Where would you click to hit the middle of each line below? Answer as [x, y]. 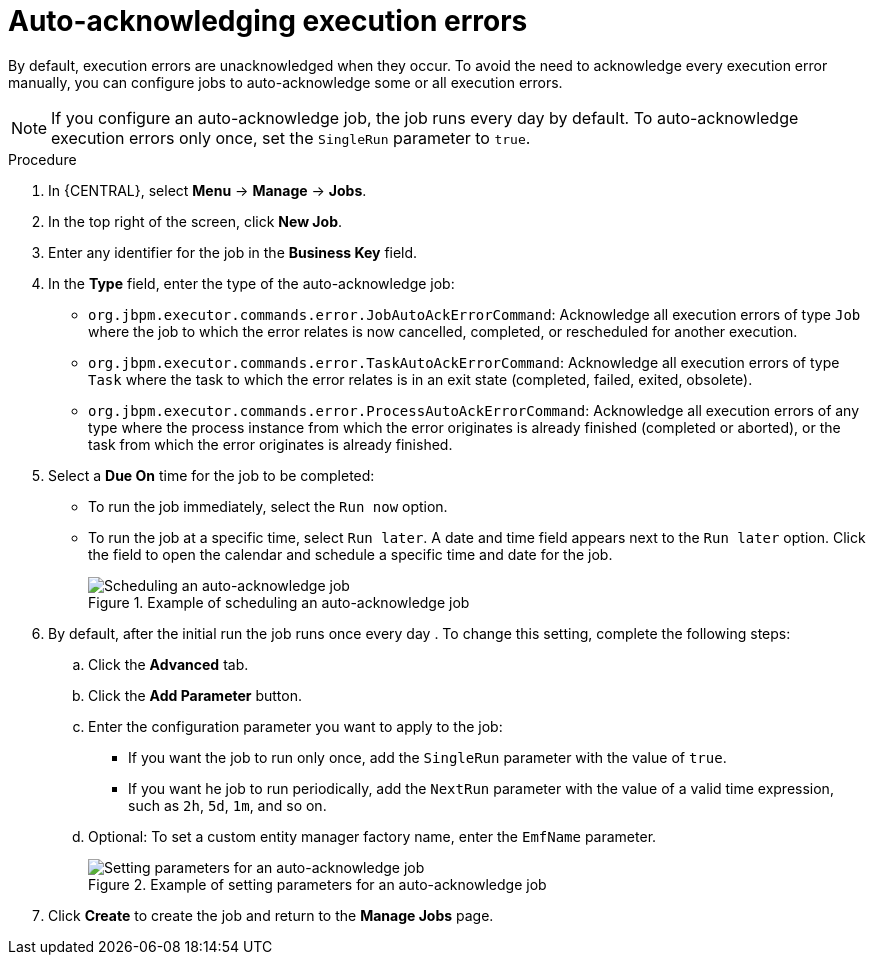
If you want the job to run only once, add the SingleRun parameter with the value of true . [427, 757]
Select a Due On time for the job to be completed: [211, 475]
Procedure [42, 159]
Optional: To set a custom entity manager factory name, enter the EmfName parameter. [372, 836]
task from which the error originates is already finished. [270, 444]
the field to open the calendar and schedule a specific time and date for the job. [350, 554]
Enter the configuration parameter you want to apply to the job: [295, 726]
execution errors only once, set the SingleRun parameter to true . [291, 137]
